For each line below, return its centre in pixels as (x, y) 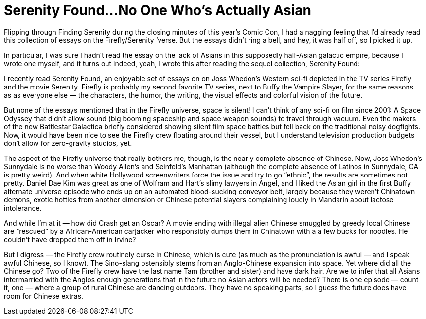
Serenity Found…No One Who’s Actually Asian (158, 10)
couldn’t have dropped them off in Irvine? (70, 239)
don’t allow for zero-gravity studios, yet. (68, 143)
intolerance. (23, 208)
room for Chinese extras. (44, 296)
